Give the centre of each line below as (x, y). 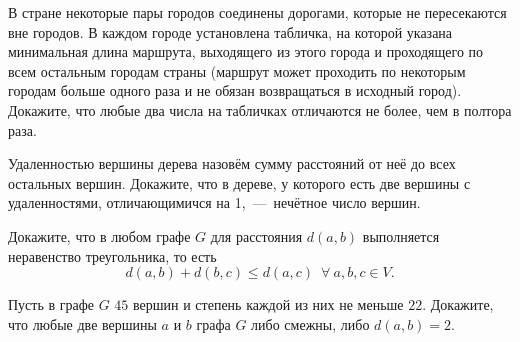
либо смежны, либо (310, 323)
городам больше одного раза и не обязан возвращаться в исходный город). (235, 90)
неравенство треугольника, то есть (112, 255)
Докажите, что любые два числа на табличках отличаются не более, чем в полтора (260, 109)
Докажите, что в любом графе (99, 235)
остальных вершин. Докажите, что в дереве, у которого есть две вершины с (239, 182)
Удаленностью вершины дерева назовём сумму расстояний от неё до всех (232, 163)
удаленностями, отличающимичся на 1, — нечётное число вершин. (214, 202)
